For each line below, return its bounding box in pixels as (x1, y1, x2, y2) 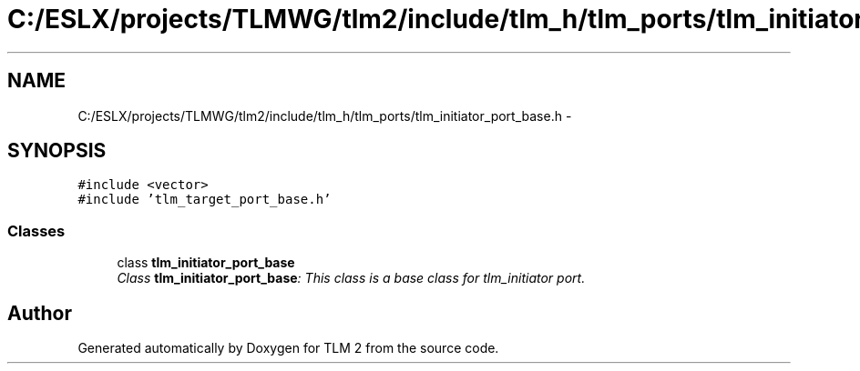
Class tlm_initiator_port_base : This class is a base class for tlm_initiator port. (117, 270, 586, 286)
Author (7, 301, 72, 325)
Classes (7, 221, 66, 240)
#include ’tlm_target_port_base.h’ (77, 192, 332, 207)
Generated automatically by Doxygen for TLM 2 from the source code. (77, 340, 499, 356)
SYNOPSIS (7, 139, 107, 163)
